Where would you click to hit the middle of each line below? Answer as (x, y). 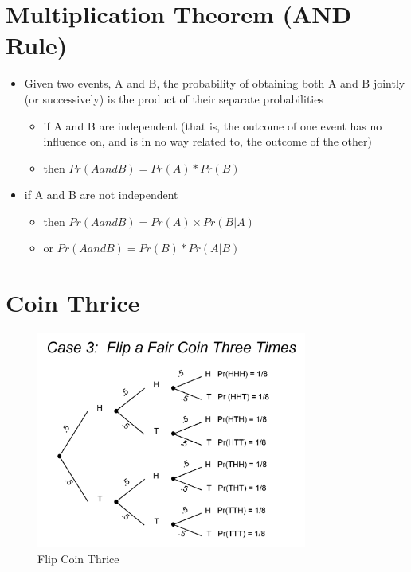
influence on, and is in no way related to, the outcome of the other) (207, 141)
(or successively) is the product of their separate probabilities (174, 98)
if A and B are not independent (101, 195)
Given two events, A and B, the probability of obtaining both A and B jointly (215, 83)
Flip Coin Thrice (78, 558)
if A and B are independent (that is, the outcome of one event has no (213, 125)
